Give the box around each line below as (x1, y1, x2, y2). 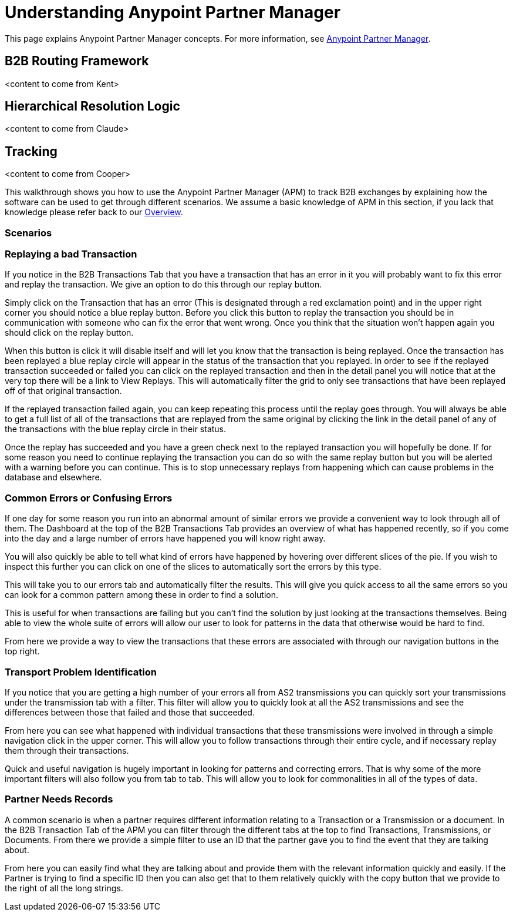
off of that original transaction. (5, 386, 122, 396)
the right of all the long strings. (5, 882, 123, 893)
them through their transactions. (5, 745, 129, 755)
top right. (5, 646, 40, 657)
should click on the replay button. (5, 327, 134, 338)
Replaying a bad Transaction (5, 248, 137, 260)
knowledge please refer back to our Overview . (5, 207, 183, 218)
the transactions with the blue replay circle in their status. (5, 424, 227, 434)
